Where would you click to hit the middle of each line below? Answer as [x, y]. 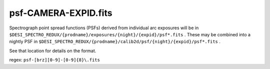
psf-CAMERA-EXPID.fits [61, 13]
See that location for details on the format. [53, 51]
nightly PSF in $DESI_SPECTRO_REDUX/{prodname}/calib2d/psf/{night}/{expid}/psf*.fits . [115, 42]
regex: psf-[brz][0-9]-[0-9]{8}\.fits [54, 60]
